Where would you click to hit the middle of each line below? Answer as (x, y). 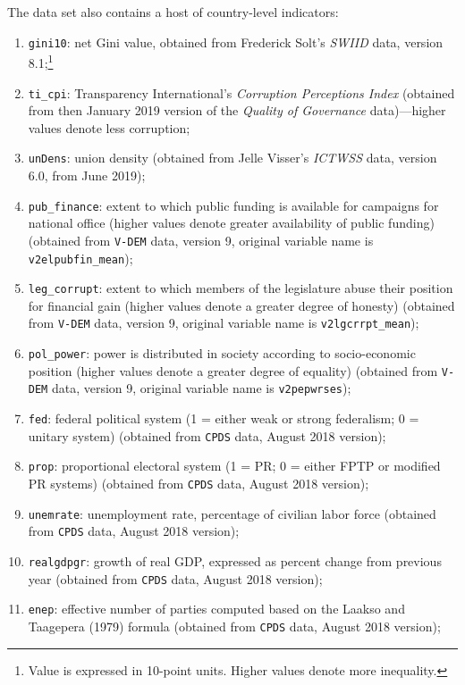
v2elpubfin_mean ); (80, 258)
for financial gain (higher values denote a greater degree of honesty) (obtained (241, 305)
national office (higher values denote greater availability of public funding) (231, 223)
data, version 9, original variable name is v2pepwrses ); (201, 388)
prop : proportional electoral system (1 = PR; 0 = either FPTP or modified (234, 466)
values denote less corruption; (109, 127)
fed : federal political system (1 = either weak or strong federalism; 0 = (224, 418)
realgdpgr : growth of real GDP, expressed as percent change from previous (235, 560)
